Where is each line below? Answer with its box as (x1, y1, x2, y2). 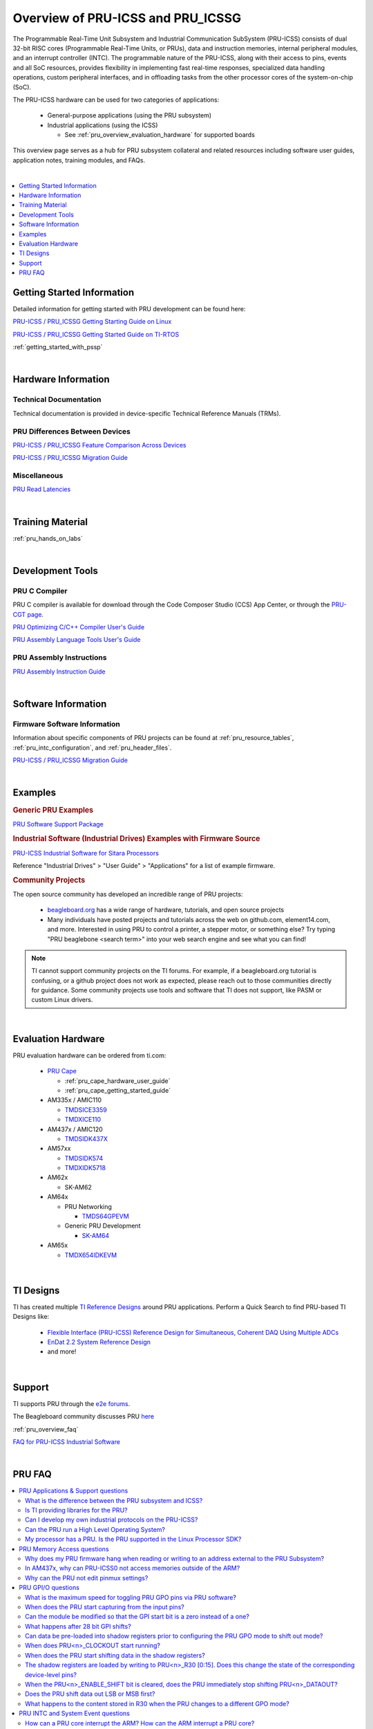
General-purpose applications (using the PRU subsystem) (47, 111, 212, 120)
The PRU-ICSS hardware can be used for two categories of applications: (12, 95, 220, 104)
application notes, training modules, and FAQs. (12, 156, 145, 164)
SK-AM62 (64, 1183, 93, 1191)
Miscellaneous (12, 471, 64, 481)
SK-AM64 (82, 1231, 110, 1239)
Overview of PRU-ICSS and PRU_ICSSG (12, 10, 242, 26)
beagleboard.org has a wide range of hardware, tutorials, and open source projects (47, 906, 285, 914)
